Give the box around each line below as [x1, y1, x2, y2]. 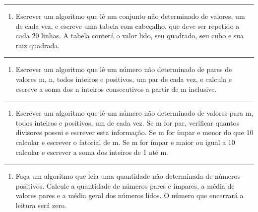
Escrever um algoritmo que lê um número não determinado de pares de [15, 64, 232, 74]
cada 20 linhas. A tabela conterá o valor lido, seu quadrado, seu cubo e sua [15, 30, 244, 41]
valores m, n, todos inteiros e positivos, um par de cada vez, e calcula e [15, 73, 232, 84]
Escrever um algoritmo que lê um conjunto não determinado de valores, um [15, 11, 245, 21]
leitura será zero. [15, 200, 66, 210]
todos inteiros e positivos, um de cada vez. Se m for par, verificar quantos [15, 117, 239, 128]
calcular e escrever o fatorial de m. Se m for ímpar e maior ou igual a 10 [15, 137, 235, 147]
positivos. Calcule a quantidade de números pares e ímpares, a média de [15, 180, 235, 191]
